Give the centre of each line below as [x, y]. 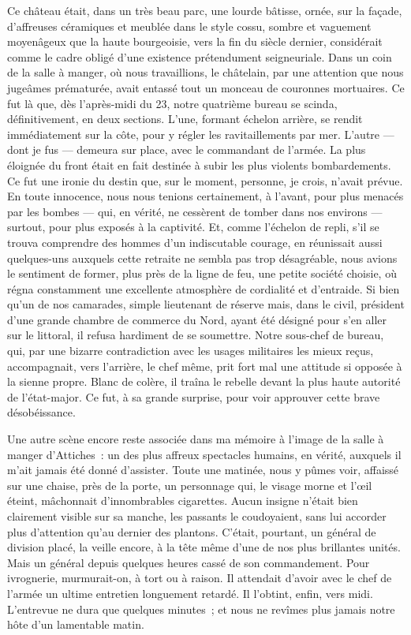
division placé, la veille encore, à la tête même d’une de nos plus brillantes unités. [204, 547]
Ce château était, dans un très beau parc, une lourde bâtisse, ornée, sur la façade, [205, 10]
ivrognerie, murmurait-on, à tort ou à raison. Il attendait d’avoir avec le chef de [200, 578]
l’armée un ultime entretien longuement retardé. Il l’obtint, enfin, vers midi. [190, 593]
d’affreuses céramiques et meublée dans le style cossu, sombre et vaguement [189, 26]
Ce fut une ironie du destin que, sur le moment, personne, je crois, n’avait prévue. [205, 180]
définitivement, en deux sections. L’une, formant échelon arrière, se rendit [185, 119]
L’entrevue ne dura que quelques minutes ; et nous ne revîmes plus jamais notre [201, 609]
